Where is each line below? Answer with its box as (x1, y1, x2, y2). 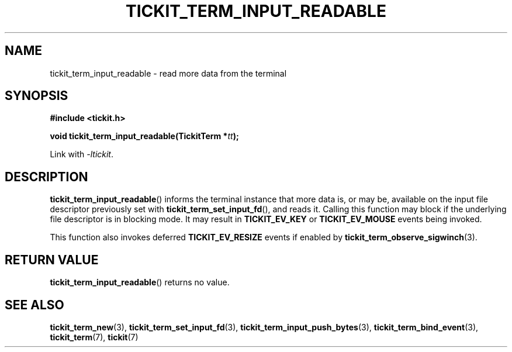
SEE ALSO (5, 297, 64, 312)
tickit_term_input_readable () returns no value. (50, 277, 230, 288)
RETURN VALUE (5, 252, 99, 267)
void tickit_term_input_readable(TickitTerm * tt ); (50, 131, 239, 142)
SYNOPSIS (5, 88, 68, 103)
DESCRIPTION (5, 169, 88, 184)
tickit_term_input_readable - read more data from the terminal (50, 68, 287, 78)
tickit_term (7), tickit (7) (50, 332, 139, 342)
